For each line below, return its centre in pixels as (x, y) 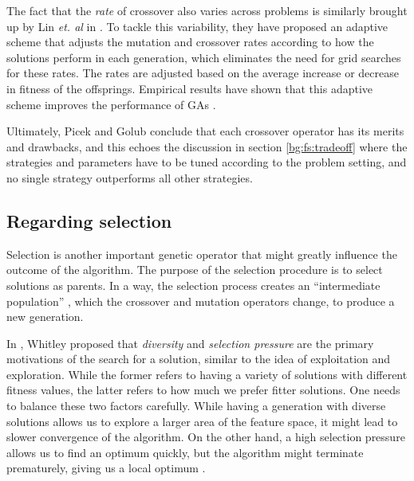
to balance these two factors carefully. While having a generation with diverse (196, 406)
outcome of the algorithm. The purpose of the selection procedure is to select (195, 270)
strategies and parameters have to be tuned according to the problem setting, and (207, 162)
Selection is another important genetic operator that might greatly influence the (202, 254)
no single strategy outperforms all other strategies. (130, 177)
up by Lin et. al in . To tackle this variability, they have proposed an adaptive (197, 26)
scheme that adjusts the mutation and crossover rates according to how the (190, 42)
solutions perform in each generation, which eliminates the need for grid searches (204, 57)
